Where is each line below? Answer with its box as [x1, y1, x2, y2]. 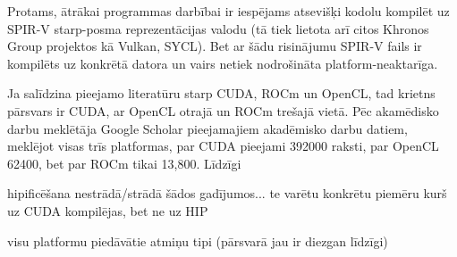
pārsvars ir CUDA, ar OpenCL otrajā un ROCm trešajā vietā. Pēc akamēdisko [7, 101, 439, 120]
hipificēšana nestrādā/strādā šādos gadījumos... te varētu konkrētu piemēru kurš [7, 184, 447, 203]
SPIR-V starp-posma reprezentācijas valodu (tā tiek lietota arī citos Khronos [7, 19, 429, 37]
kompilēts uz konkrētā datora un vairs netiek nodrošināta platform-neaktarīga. [7, 54, 438, 72]
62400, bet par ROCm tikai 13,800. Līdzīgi [7, 153, 241, 172]
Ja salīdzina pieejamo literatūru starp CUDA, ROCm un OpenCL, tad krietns [7, 84, 436, 103]
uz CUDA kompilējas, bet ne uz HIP [7, 201, 208, 220]
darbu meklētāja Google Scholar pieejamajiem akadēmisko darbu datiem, [7, 119, 408, 137]
